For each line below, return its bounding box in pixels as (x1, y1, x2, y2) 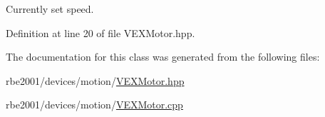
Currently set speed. (6, 1, 94, 16)
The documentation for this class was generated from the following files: (6, 49, 320, 64)
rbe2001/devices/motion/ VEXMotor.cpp (6, 97, 183, 112)
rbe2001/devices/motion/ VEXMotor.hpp (6, 73, 185, 88)
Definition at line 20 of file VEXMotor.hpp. (6, 25, 195, 40)
